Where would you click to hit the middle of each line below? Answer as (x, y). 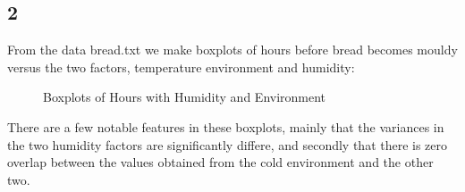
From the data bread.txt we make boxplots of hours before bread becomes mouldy (232, 50)
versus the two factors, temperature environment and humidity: (181, 67)
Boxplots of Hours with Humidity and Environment (185, 97)
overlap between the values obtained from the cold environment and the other (220, 162)
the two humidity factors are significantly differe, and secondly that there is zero (228, 144)
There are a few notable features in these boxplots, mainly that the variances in (226, 126)
